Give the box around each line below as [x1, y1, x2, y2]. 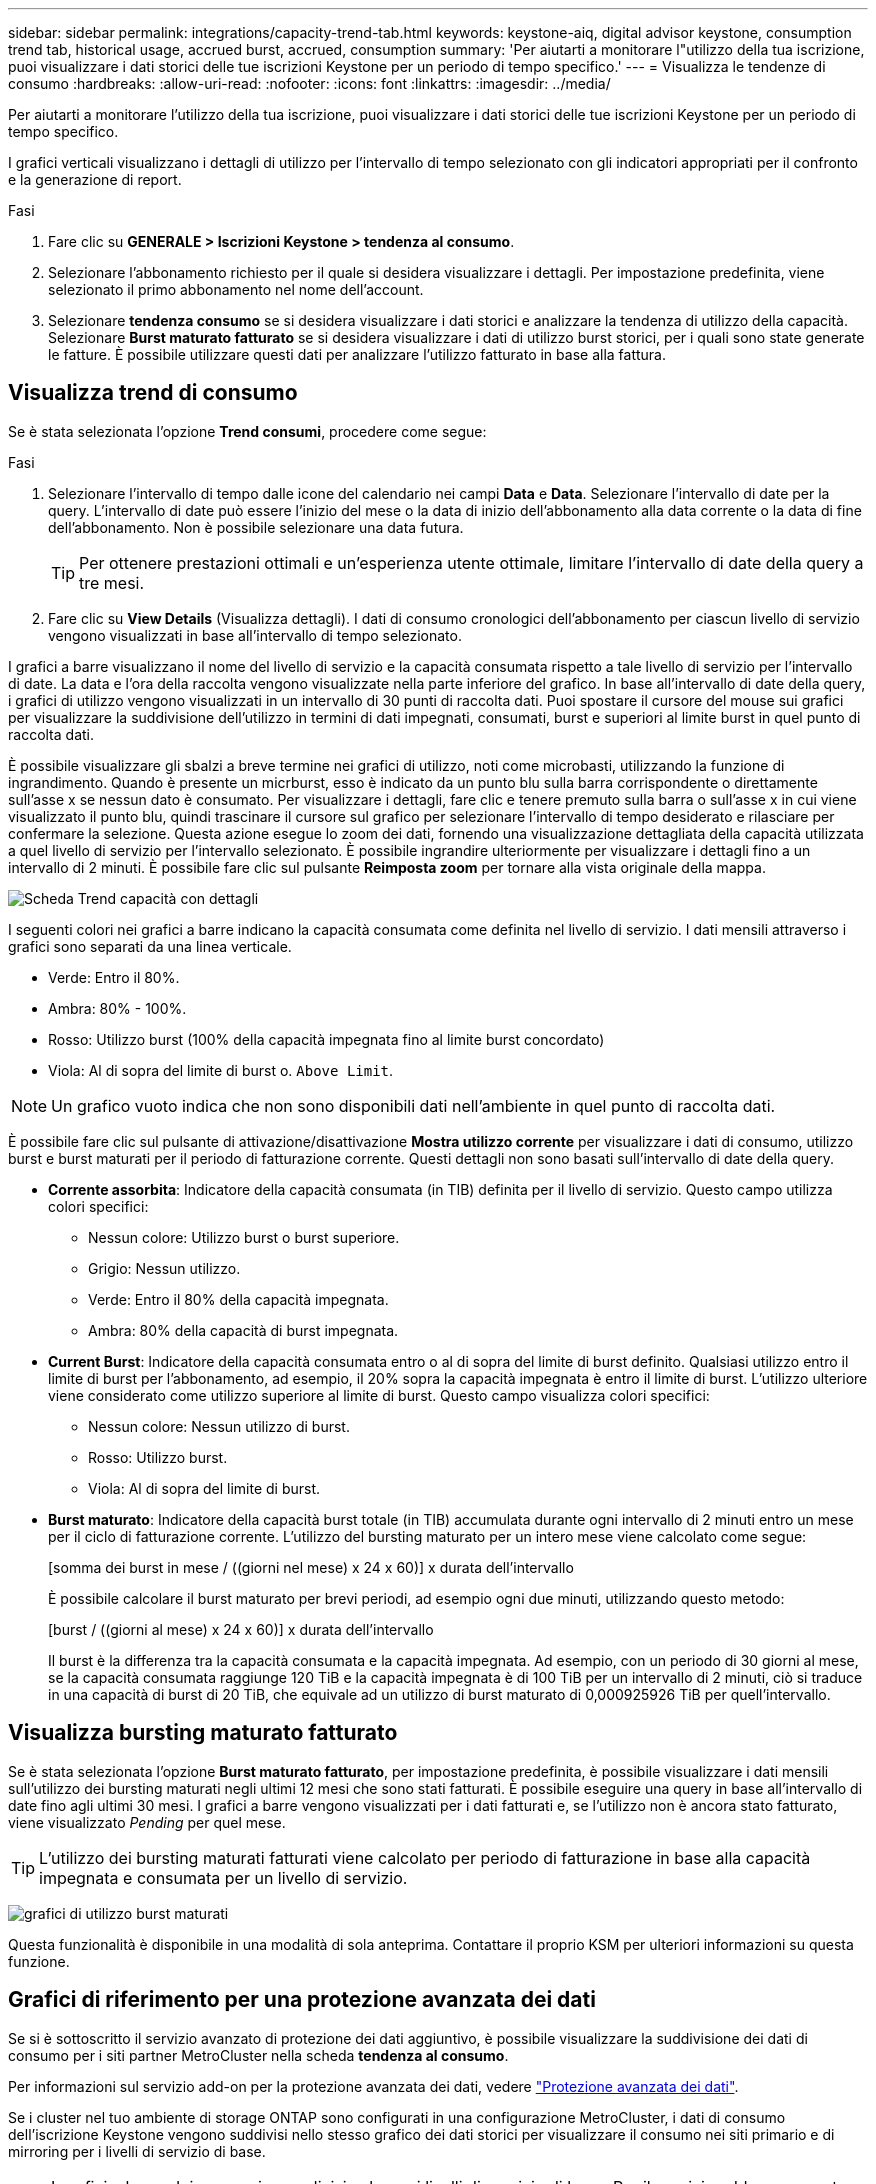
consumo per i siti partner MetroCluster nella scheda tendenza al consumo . [8, 2046, 509, 2064]
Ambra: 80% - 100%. [48, 999, 187, 1017]
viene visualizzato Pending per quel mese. [8, 1813, 286, 1831]
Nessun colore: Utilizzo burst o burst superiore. [88, 1228, 400, 1246]
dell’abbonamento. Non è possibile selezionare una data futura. [48, 518, 464, 536]
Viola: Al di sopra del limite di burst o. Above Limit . [48, 1061, 394, 1079]
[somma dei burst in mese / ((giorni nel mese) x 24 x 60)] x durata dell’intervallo [48, 1558, 574, 1576]
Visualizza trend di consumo [8, 380, 298, 406]
